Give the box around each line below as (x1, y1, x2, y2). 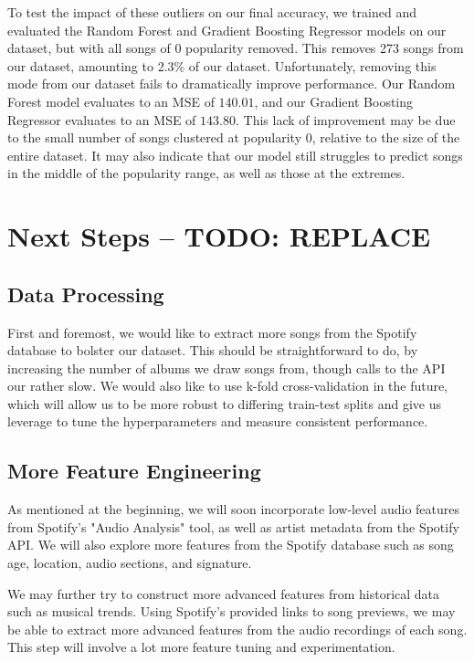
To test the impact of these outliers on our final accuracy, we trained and (7, 3, 416, 21)
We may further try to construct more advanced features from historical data (7, 583, 440, 603)
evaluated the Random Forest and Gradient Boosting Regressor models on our (7, 20, 447, 39)
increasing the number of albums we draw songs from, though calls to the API (7, 358, 446, 377)
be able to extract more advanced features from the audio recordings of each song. (7, 619, 468, 638)
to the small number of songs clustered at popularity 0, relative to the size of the (7, 128, 460, 147)
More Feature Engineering (7, 457, 261, 485)
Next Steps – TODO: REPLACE (7, 217, 431, 255)
